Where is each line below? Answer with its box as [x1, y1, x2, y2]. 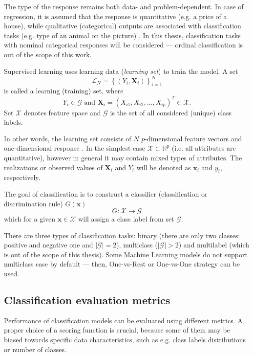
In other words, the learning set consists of [4, 133, 131, 143]
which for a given [4, 214, 56, 224]
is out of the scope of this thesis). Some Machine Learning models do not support [4, 249, 248, 259]
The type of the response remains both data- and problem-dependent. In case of [4, 1, 244, 11]
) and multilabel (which [178, 240, 250, 250]
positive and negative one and [4, 240, 93, 250]
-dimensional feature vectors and [145, 133, 242, 143]
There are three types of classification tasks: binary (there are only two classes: [4, 230, 240, 240]
